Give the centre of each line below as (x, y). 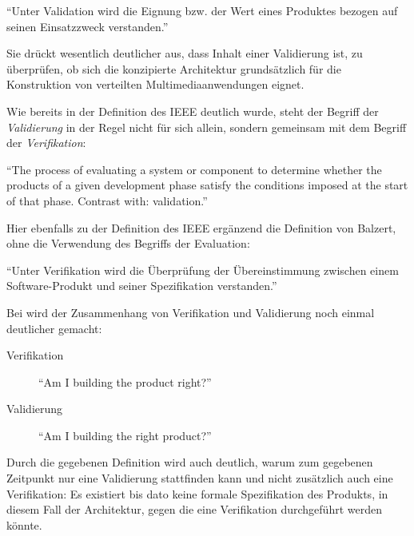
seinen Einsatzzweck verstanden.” (88, 26)
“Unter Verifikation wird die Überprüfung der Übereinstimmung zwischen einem (203, 270)
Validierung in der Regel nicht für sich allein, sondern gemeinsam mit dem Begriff (207, 127)
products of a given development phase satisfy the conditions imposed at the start (207, 185)
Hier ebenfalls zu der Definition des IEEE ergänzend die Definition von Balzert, (201, 227)
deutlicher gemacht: (54, 328)
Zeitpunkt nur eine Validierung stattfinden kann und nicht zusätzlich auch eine (200, 478)
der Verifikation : (46, 143)
